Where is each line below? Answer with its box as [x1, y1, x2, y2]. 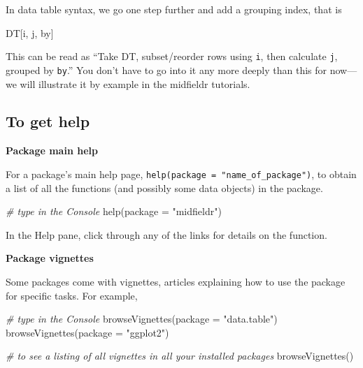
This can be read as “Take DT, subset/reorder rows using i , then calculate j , [6, 49, 338, 64]
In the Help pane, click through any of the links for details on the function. [6, 227, 327, 242]
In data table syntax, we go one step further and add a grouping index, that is [6, 2, 342, 16]
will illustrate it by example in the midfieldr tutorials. [20, 76, 250, 91]
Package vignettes [6, 251, 94, 265]
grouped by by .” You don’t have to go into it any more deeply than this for [6, 62, 327, 77]
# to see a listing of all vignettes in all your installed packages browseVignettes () [6, 348, 354, 363]
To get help [6, 110, 90, 132]
